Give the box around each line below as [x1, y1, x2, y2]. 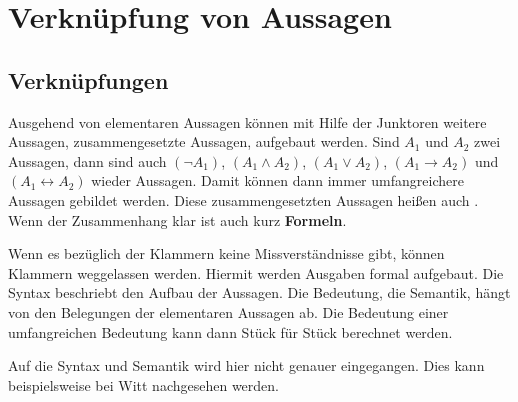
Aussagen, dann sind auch [8, 150, 167, 171]
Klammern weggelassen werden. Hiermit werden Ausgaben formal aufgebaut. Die [8, 262, 504, 283]
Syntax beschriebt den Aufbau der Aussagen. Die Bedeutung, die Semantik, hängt [8, 282, 511, 303]
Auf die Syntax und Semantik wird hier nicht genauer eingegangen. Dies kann [8, 355, 485, 376]
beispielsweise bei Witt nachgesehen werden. [8, 374, 279, 395]
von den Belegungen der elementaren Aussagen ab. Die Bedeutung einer [8, 301, 449, 322]
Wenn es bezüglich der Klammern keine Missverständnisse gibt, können [8, 243, 445, 264]
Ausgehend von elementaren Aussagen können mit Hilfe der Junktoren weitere [8, 111, 487, 132]
